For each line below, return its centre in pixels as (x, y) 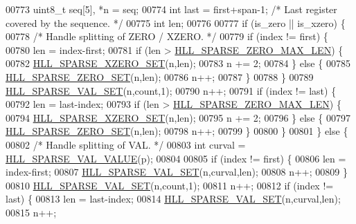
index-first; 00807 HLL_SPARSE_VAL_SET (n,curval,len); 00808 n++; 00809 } (177, 172)
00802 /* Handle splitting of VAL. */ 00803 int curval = (126, 144)
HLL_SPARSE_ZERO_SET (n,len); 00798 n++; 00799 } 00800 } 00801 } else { (177, 131)
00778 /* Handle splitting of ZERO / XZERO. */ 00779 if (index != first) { (167, 36)
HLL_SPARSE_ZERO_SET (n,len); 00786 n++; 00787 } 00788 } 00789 (160, 76)
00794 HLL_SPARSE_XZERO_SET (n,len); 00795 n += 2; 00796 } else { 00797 (178, 117)
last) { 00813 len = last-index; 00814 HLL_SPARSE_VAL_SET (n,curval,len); (173, 199)
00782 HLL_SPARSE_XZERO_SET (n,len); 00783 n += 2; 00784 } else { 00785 (178, 63)
